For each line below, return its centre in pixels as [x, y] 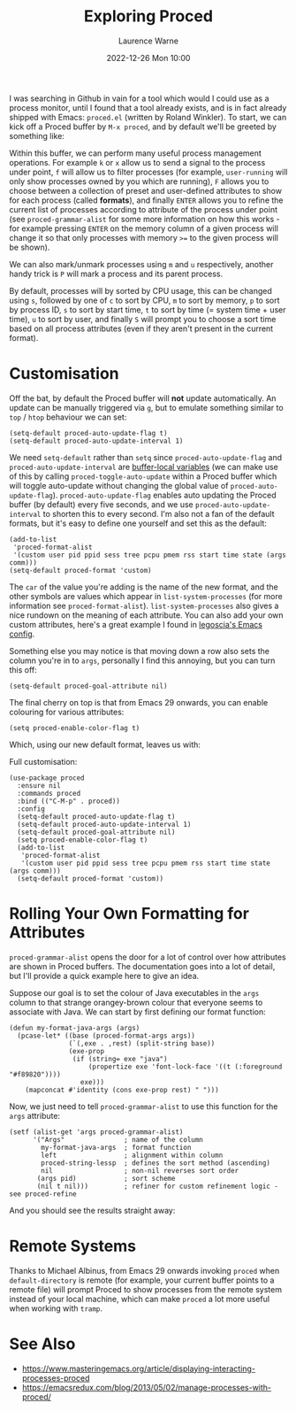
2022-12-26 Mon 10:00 [148, 58]
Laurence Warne [148, 41]
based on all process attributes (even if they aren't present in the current [141, 328]
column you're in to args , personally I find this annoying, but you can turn [142, 660]
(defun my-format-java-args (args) [75, 1028]
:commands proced [49, 793]
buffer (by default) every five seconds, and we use [102, 504]
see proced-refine [43, 1194]
